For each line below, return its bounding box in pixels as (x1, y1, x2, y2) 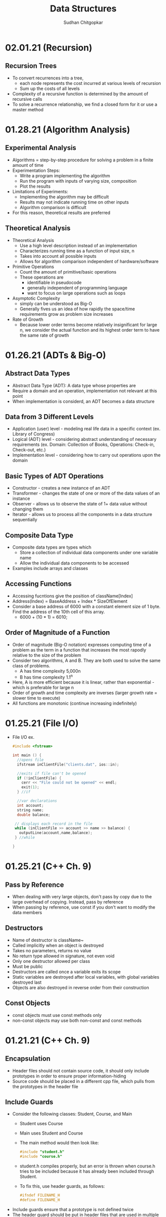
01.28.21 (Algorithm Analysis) (5, 124, 130, 135)
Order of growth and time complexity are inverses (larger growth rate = (12, 690, 158, 696)
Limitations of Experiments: (12, 188, 68, 194)
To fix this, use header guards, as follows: (19, 1183, 105, 1189)
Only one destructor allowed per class (12, 958, 90, 964)
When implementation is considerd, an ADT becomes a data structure (12, 398, 155, 404)
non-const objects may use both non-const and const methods (12, 1017, 142, 1023)
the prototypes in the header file (12, 1083, 78, 1089)
